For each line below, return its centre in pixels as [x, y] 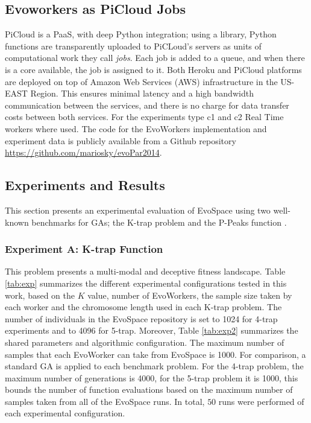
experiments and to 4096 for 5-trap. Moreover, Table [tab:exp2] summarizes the [152, 330]
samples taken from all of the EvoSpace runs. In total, [105, 401]
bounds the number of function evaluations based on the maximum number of [149, 390]
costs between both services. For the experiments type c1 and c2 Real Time [144, 117]
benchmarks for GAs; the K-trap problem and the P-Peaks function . [159, 222]
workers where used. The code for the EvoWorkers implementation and [136, 128]
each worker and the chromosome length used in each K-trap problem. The [143, 307]
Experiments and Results [85, 185]
